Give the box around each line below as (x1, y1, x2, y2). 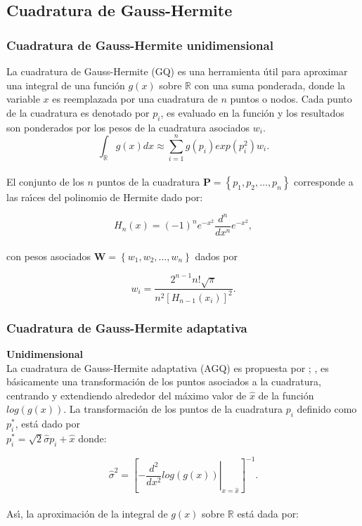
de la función (258, 387, 314, 402)
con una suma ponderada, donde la (194, 77, 346, 92)
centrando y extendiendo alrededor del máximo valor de (6, 387, 247, 402)
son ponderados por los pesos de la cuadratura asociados (6, 120, 250, 134)
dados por (195, 248, 238, 263)
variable (6, 91, 40, 106)
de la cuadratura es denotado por (6, 105, 150, 120)
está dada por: (237, 506, 299, 520)
